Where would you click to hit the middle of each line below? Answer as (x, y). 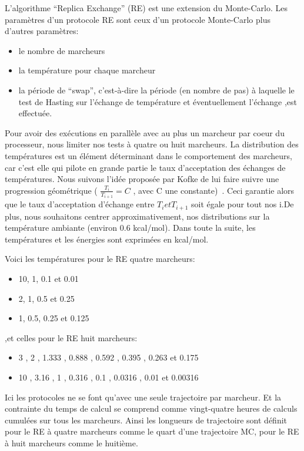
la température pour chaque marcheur (87, 70)
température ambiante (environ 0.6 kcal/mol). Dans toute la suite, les (130, 228)
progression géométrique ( (51, 190)
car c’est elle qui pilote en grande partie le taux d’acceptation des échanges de (145, 167)
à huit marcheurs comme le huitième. (71, 442)
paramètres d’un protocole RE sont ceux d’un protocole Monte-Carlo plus (138, 19)
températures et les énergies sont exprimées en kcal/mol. (107, 239)
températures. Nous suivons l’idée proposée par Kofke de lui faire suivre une (142, 179)
